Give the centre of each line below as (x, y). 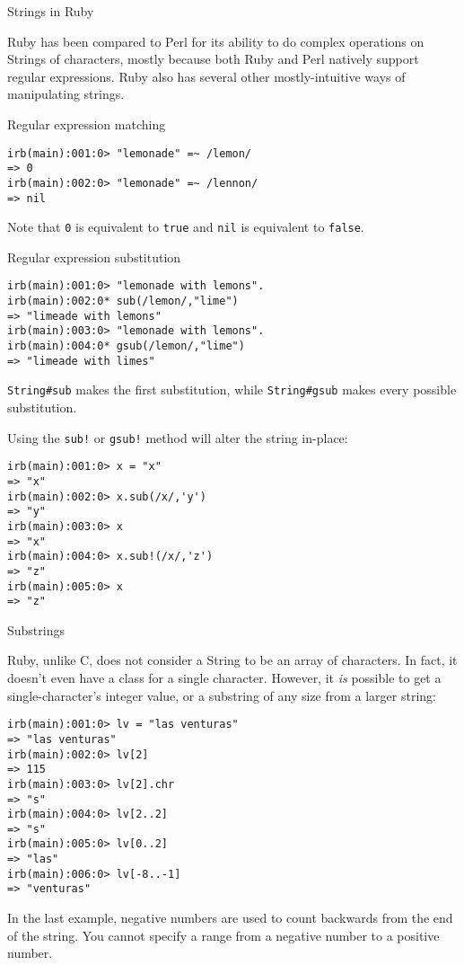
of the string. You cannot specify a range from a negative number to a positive (223, 935)
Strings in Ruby (51, 11)
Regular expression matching (87, 124)
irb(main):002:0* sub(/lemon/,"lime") (123, 301)
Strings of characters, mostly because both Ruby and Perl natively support (213, 59)
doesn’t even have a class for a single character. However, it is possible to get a (224, 678)
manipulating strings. (66, 94)
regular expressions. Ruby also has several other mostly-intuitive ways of (206, 76)
